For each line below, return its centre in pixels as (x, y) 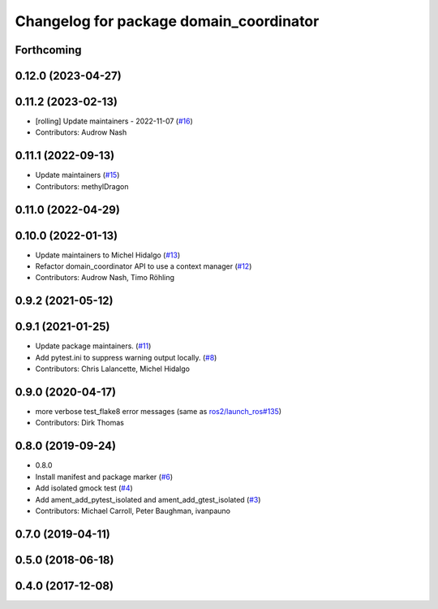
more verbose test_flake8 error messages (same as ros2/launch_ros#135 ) (159, 412)
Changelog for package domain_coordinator (167, 21)
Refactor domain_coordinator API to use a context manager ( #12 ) (144, 266)
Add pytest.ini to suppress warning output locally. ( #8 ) (126, 357)
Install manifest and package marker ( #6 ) (104, 477)
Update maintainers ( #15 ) (77, 175)
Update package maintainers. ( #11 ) (93, 346)
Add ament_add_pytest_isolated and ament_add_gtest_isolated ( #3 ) (148, 499)
